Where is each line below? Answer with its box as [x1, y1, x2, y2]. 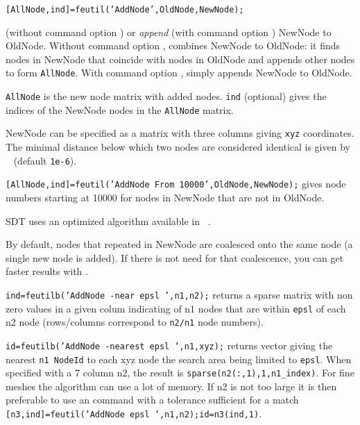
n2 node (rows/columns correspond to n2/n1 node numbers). [6, 315, 264, 329]
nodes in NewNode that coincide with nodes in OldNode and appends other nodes [6, 51, 355, 66]
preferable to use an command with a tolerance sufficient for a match [6, 392, 299, 407]
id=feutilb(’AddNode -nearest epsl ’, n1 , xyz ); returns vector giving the [6, 337, 333, 352]
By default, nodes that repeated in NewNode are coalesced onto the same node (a [6, 237, 353, 251]
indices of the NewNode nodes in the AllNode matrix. [6, 102, 234, 117]
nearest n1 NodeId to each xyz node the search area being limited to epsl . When [6, 351, 352, 366]
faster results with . [6, 264, 88, 278]
